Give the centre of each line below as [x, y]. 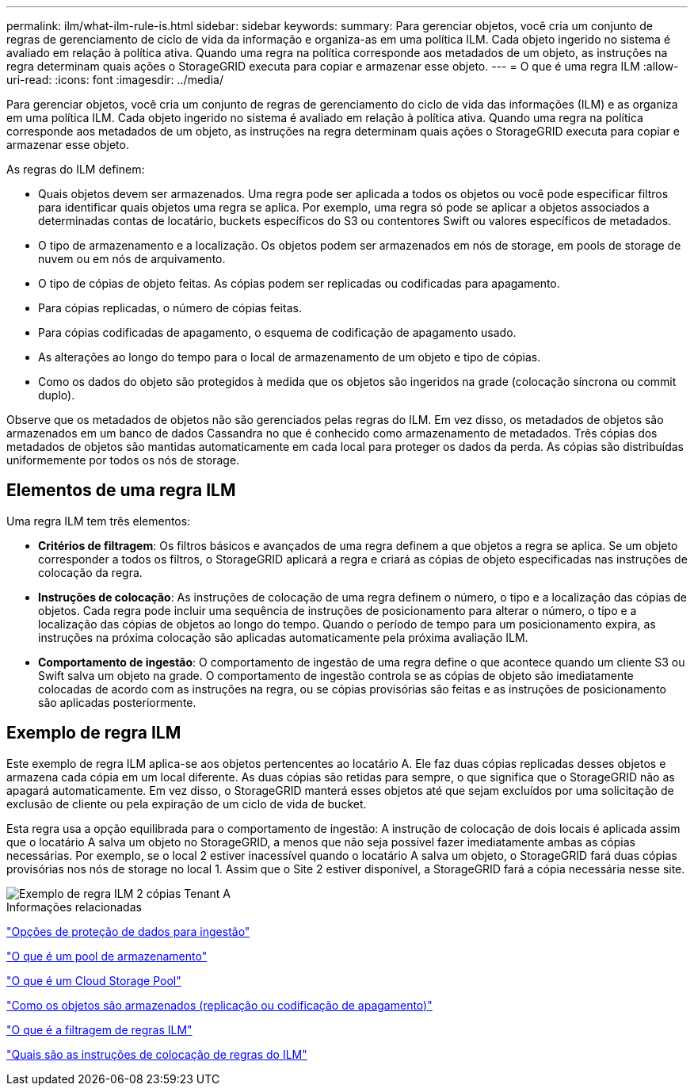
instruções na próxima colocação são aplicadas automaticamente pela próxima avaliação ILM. [283, 637]
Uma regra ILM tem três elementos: [99, 521]
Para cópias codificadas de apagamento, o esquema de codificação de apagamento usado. [277, 332]
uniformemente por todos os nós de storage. [123, 460]
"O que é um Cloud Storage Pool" [94, 980]
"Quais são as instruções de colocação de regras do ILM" [157, 1054]
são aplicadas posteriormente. [117, 702]
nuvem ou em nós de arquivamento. [132, 259]
